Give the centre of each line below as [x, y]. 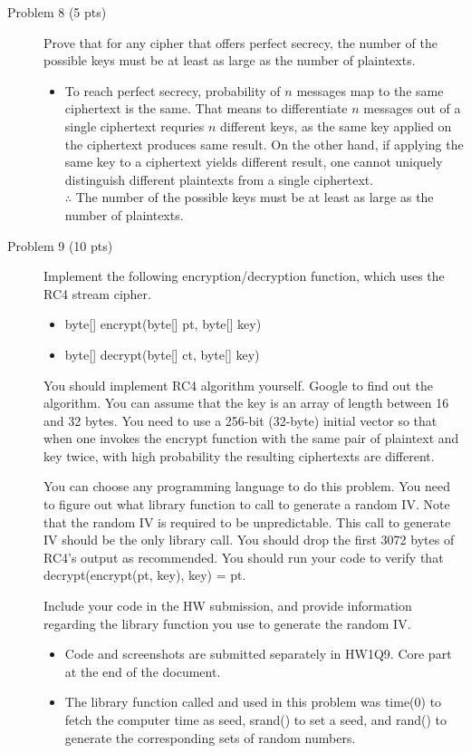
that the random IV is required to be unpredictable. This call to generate [247, 521]
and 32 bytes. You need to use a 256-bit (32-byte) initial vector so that [240, 420]
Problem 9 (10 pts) [60, 245]
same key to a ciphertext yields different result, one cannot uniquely [254, 162]
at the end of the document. [143, 671]
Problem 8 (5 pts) [57, 12]
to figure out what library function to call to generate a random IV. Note [247, 504]
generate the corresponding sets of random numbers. [210, 737]
